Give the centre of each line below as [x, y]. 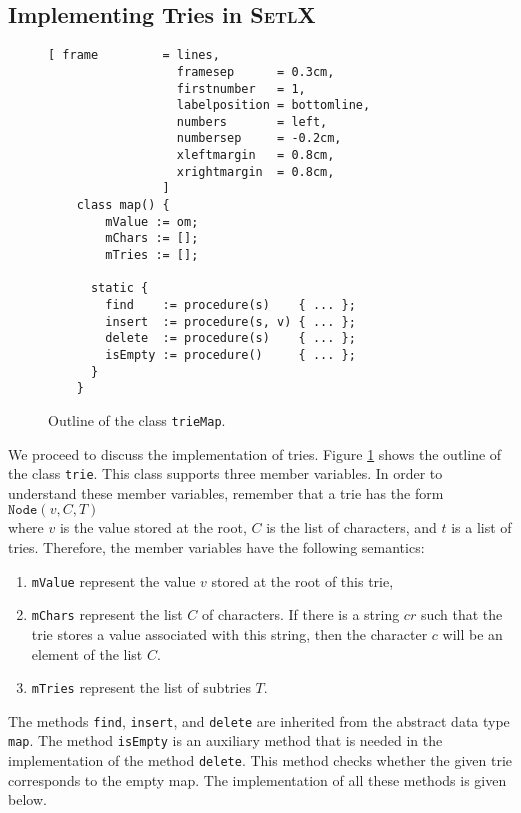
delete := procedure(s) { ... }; [230, 338]
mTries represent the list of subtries [141, 687]
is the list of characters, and [351, 527]
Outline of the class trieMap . [137, 419]
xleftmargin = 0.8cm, [255, 155]
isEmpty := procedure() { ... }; [230, 355]
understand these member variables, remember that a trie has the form [226, 492]
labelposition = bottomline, [273, 105]
